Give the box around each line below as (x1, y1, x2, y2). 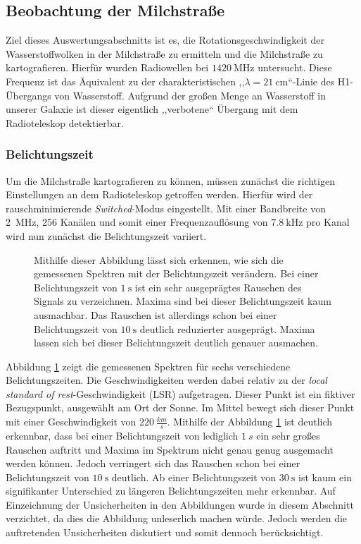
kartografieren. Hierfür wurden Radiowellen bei (6, 60, 209, 75)
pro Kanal (306, 214, 350, 229)
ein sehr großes (256, 428, 320, 442)
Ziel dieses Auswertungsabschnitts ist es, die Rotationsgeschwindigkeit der (6, 32, 324, 47)
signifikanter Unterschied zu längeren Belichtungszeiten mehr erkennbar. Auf (6, 483, 336, 498)
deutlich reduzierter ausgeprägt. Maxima (139, 321, 315, 336)
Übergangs (6, 87, 51, 102)
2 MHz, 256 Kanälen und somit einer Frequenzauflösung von (6, 214, 268, 229)
